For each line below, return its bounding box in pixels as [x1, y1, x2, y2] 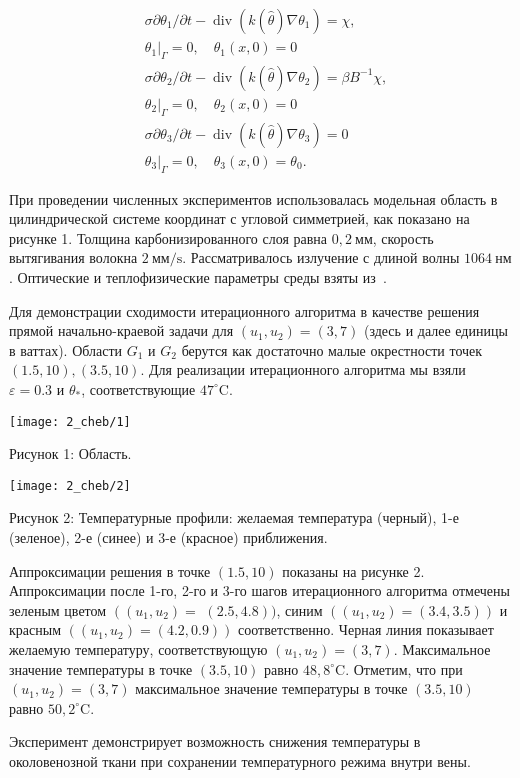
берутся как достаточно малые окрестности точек [181, 339, 483, 360]
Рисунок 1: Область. [9, 443, 132, 464]
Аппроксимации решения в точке [9, 560, 211, 581]
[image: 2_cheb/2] [9, 478, 131, 493]
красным [9, 619, 61, 640]
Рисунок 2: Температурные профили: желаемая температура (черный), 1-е [9, 507, 459, 528]
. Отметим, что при [345, 658, 463, 679]
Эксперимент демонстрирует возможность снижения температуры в [9, 731, 421, 752]
